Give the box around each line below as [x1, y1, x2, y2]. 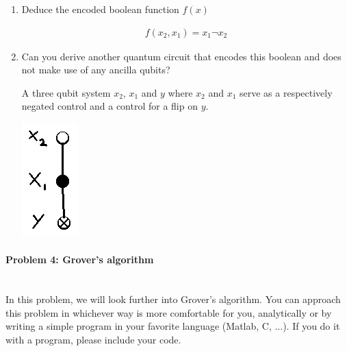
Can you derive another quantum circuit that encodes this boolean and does [21, 49, 342, 63]
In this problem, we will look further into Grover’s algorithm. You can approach [5, 291, 341, 306]
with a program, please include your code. [5, 332, 181, 346]
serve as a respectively [240, 85, 333, 99]
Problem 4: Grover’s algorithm [5, 252, 154, 267]
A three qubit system [21, 85, 111, 99]
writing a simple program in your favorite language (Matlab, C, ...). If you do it [5, 319, 340, 333]
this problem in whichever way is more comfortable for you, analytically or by [5, 305, 332, 319]
